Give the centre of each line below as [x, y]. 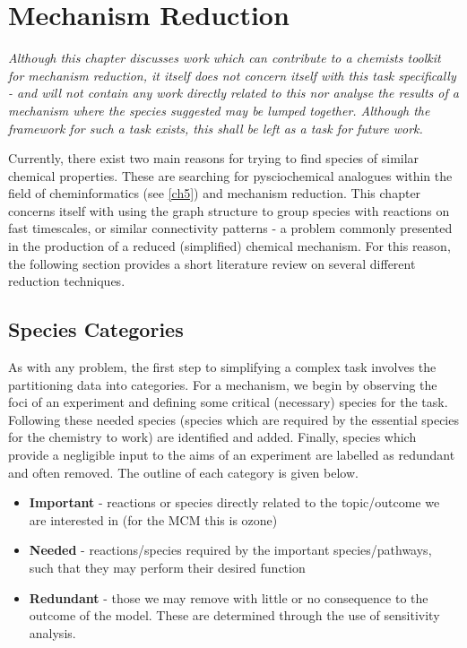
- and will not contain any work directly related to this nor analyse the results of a [233, 93]
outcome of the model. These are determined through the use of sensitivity [234, 615]
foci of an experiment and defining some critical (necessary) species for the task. [228, 402]
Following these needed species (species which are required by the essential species [233, 419]
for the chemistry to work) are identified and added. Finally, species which [212, 437]
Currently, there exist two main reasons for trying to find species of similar [214, 158]
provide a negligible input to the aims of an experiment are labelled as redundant [232, 455]
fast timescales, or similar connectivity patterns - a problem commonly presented [230, 228]
